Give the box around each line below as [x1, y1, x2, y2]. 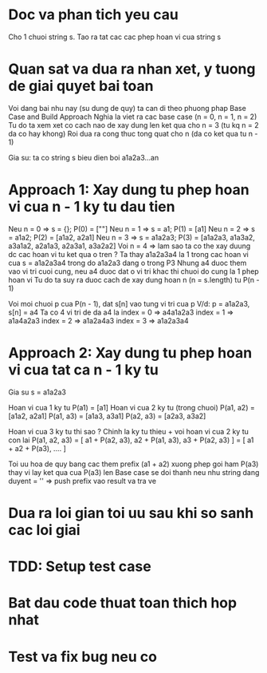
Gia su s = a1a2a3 [8, 387, 66, 397]
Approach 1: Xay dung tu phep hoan [8, 181, 249, 199]
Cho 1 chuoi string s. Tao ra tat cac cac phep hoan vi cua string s [8, 32, 222, 42]
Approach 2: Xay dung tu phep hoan [8, 344, 253, 362]
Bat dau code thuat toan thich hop [8, 594, 238, 612]
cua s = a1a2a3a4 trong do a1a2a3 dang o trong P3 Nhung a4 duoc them [8, 258, 247, 267]
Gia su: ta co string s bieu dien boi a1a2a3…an [8, 152, 159, 162]
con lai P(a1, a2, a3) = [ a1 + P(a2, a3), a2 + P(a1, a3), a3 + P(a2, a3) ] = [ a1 [8, 435, 254, 445]
